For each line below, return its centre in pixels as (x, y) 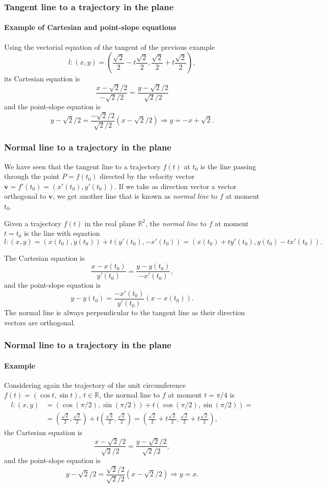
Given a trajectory (33, 223)
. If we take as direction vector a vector (176, 186)
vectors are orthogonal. (40, 322)
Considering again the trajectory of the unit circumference (95, 385)
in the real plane (110, 223)
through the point (32, 176)
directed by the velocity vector (147, 176)
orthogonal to (25, 196)
